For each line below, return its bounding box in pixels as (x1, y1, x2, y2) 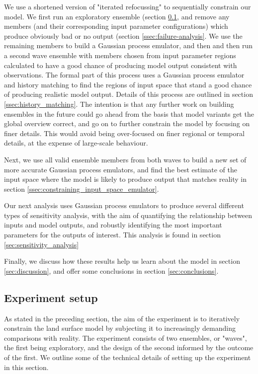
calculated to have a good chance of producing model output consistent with (4, 60, 237, 70)
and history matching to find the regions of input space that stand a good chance (4, 79, 252, 89)
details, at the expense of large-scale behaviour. (4, 138, 148, 148)
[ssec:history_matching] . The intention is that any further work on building (4, 98, 234, 109)
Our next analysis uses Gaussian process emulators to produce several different (4, 200, 244, 211)
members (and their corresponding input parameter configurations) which (4, 21, 228, 31)
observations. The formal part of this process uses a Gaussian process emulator (4, 70, 245, 80)
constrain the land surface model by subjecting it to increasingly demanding (4, 323, 236, 333)
